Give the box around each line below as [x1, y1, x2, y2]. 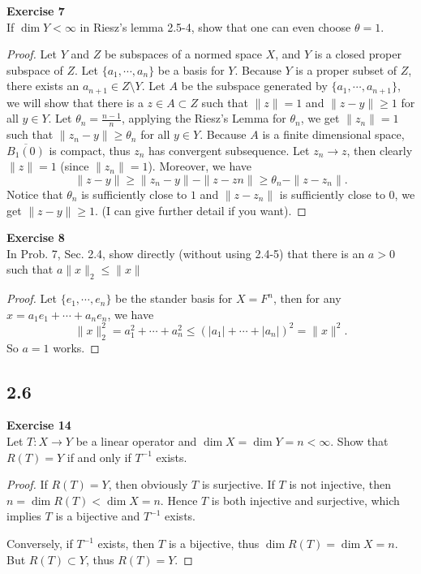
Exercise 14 [6, 416, 71, 434]
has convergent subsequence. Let [148, 141, 310, 158]
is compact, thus [49, 141, 131, 158]
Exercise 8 [6, 229, 65, 246]
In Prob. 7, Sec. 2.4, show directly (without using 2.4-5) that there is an [6, 244, 365, 261]
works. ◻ [53, 339, 100, 356]
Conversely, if [6, 535, 73, 552]
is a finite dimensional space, [262, 126, 405, 143]
